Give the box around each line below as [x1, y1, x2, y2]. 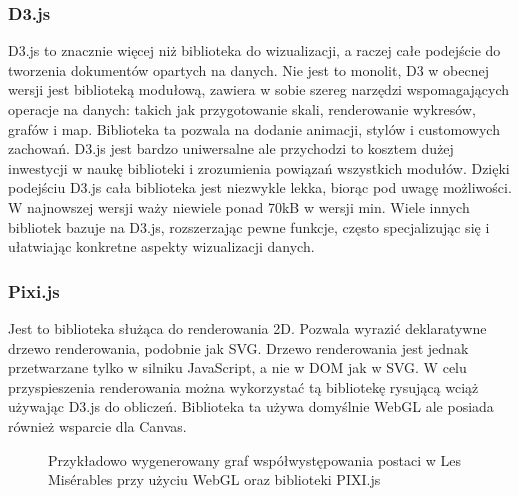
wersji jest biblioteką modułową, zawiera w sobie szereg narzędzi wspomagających [8, 79, 510, 100]
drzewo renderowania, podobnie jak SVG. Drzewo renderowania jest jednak [8, 337, 469, 358]
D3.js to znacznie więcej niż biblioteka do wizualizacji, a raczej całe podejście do [8, 40, 501, 61]
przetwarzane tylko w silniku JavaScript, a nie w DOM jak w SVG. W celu [8, 357, 467, 378]
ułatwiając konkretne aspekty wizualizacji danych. [8, 236, 315, 257]
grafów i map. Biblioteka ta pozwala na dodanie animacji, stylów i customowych [8, 118, 500, 139]
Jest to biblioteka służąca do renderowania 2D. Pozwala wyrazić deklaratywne [8, 317, 487, 338]
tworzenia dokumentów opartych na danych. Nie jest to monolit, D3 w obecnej [8, 59, 489, 80]
